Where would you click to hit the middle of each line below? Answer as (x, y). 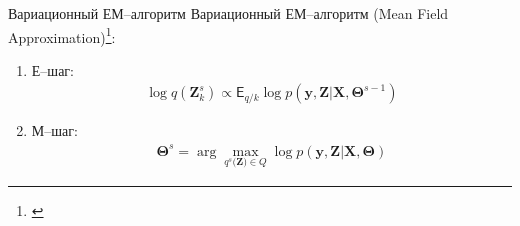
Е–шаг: (52, 69)
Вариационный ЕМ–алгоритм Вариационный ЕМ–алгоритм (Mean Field (228, 13)
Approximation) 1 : (62, 35)
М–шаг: (54, 130)
